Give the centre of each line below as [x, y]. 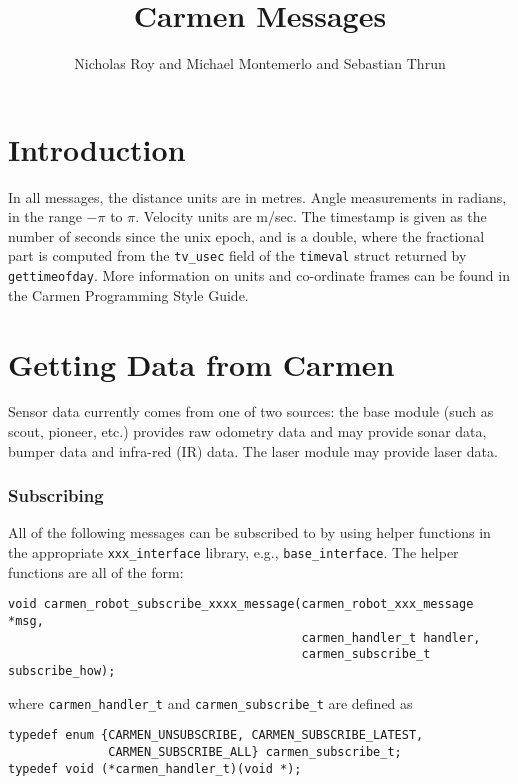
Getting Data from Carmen [201, 363]
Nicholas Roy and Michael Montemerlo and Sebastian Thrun [260, 63]
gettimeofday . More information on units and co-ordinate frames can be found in [259, 275]
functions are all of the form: [96, 571]
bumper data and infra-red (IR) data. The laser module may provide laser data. [253, 450]
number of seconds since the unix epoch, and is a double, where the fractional [246, 235]
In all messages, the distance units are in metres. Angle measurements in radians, [257, 196]
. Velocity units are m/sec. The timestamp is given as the [311, 216]
